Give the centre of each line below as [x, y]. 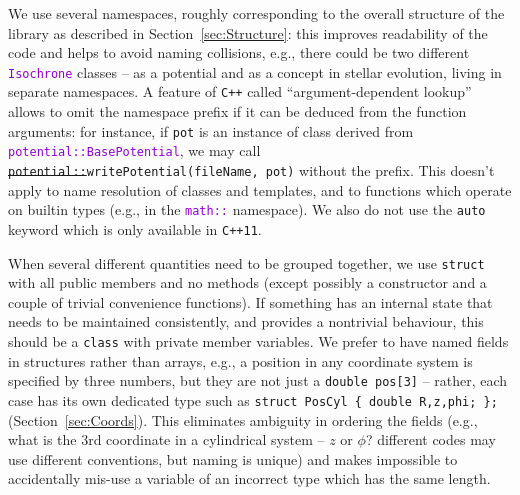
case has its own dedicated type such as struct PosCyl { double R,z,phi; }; [253, 399]
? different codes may [430, 439]
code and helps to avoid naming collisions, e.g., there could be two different [239, 52]
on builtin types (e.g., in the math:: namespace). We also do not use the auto [247, 209]
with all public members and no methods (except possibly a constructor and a [247, 282]
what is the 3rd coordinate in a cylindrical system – [166, 439]
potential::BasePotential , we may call [134, 150]
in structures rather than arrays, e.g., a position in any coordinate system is [240, 360]
